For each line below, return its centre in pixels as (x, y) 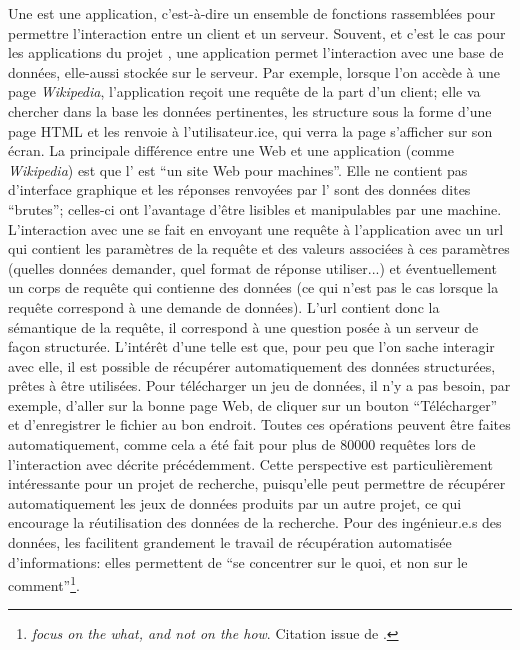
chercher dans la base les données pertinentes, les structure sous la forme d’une (250, 110)
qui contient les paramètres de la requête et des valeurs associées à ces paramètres (259, 248)
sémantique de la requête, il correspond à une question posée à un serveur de (243, 326)
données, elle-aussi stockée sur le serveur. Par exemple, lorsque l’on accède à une (254, 71)
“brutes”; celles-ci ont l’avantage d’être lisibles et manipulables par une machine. (255, 208)
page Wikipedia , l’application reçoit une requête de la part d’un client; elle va (244, 91)
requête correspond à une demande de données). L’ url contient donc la (224, 306)
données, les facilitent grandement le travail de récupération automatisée (230, 542)
